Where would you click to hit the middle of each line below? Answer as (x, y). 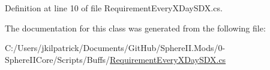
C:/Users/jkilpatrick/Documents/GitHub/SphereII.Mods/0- (115, 48)
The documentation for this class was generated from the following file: (135, 28)
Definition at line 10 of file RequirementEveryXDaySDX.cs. (114, 8)
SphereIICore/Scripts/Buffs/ (58, 59)
